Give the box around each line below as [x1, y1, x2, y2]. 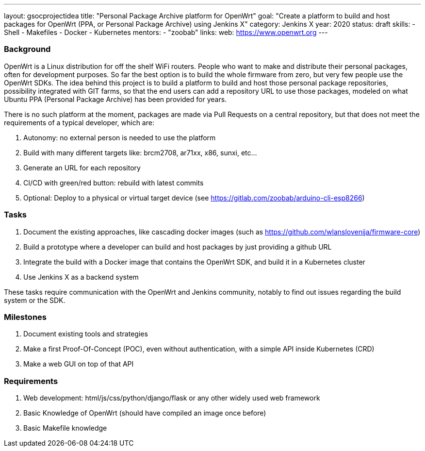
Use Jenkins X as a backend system [23, 272, 139, 281]
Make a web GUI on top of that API [23, 360, 134, 368]
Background [4, 44, 51, 54]
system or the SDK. [4, 296, 65, 304]
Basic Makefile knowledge [23, 424, 107, 432]
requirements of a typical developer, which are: [4, 118, 154, 127]
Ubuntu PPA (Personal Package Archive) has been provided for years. [4, 95, 227, 103]
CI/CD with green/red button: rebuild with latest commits [23, 178, 204, 187]
